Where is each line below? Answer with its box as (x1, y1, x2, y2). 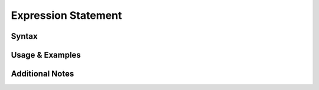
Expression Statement (11, 9, 122, 22)
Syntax (11, 31, 38, 41)
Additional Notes (11, 69, 74, 79)
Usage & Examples (11, 50, 81, 60)
